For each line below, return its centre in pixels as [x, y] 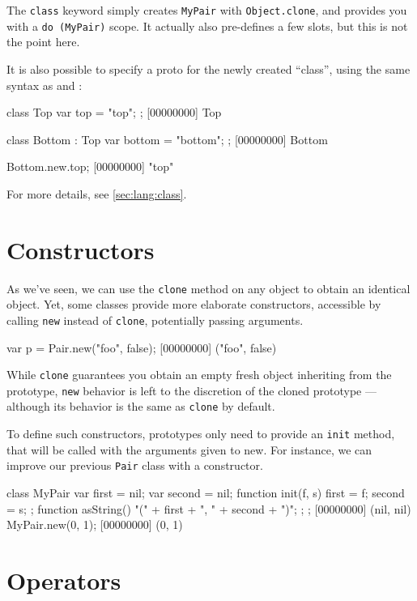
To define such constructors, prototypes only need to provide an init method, [201, 434]
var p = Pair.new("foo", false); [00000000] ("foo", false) [142, 347]
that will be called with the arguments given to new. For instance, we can [189, 449]
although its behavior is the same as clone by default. [141, 406]
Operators [64, 580]
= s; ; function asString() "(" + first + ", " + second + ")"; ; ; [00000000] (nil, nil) [209, 508]
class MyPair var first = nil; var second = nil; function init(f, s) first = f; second [206, 492]
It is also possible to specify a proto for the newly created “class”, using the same [208, 68]
